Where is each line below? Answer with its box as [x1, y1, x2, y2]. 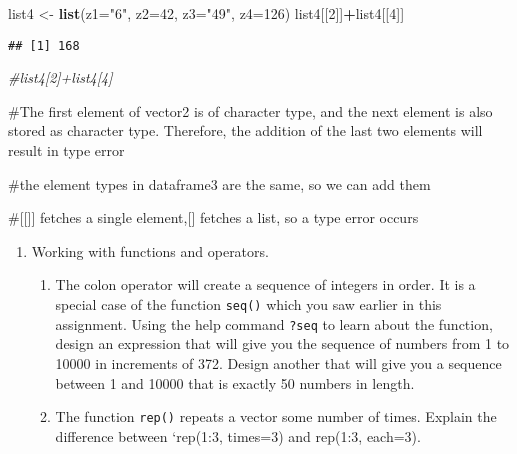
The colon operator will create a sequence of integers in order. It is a [55, 274, 476, 295]
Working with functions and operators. [31, 240, 269, 261]
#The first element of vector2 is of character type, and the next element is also [8, 100, 493, 121]
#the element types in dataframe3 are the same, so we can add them [8, 173, 431, 194]
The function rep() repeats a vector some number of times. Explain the [55, 406, 497, 427]
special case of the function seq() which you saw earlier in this [55, 294, 442, 314]
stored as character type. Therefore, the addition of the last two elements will [8, 120, 483, 141]
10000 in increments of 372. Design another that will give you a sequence [55, 352, 502, 373]
